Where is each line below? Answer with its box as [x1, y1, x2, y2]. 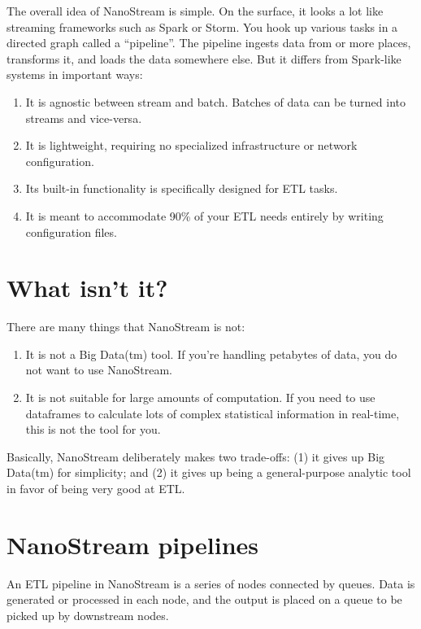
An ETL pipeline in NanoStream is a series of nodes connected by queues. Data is [7, 574, 415, 592]
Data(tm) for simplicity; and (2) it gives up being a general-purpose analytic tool [7, 464, 411, 481]
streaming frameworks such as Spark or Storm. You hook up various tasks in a [7, 18, 398, 35]
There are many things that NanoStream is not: [7, 318, 245, 335]
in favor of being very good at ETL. [7, 480, 185, 496]
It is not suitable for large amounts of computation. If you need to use [25, 389, 375, 406]
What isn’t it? [7, 271, 168, 304]
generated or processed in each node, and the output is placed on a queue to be [7, 591, 402, 608]
